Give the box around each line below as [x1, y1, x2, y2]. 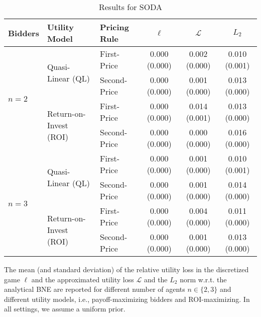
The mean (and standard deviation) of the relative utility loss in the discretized [4, 264, 249, 274]
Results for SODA [98, 1, 162, 13]
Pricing [100, 21, 129, 33]
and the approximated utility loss [31, 274, 134, 284]
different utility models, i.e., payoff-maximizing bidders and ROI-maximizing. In [4, 293, 250, 304]
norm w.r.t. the [180, 274, 227, 284]
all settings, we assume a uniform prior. [4, 303, 125, 314]
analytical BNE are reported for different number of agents [4, 284, 185, 294]
